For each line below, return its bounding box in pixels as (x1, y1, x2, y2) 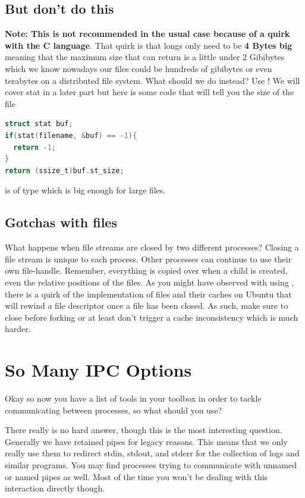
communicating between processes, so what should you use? (5, 403, 222, 416)
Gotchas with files (5, 213, 117, 231)
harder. (5, 322, 31, 335)
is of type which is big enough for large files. (5, 184, 166, 196)
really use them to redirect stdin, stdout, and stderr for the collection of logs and (5, 447, 300, 459)
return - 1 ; (13, 143, 56, 152)
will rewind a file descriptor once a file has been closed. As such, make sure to (5, 299, 288, 312)
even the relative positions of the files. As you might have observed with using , (5, 275, 294, 288)
